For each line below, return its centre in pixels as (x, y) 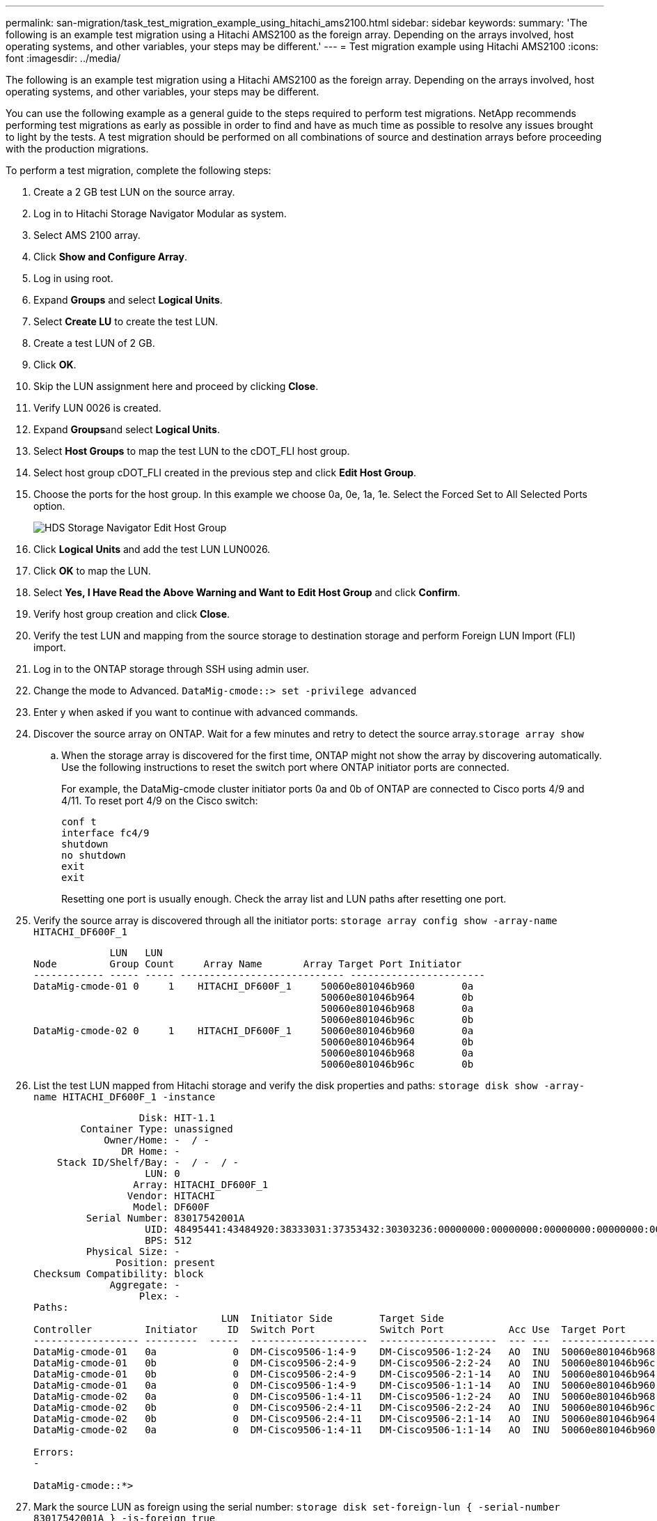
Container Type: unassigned (157, 1129)
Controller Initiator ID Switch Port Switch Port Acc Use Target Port (330, 1329)
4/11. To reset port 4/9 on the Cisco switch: (160, 801)
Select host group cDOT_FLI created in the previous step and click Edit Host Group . (225, 473)
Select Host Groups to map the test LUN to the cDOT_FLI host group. (192, 451)
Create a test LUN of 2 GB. (94, 343)
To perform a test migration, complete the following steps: (138, 170)
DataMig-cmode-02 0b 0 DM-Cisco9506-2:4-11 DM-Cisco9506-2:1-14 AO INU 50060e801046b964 (345, 1419)
